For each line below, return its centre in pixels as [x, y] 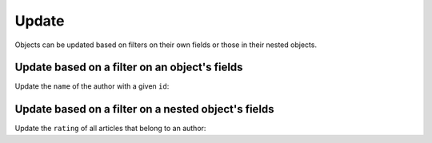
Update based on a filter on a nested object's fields [145, 109]
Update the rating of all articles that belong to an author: [110, 129]
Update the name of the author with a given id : [92, 86]
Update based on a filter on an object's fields [129, 68]
